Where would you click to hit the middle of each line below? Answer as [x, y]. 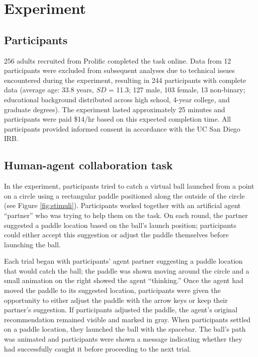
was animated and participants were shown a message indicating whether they [123, 339]
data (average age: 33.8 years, [49, 90]
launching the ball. [32, 244]
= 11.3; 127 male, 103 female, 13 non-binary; [177, 90]
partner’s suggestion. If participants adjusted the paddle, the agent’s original [121, 310]
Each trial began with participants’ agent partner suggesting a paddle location [124, 261]
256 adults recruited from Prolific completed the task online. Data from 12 [118, 60]
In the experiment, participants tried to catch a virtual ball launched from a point [129, 186]
